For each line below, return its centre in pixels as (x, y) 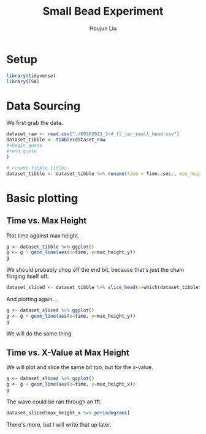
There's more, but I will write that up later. (59, 424)
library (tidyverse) (31, 76)
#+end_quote (21, 151)
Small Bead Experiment (103, 11)
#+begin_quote (25, 146)
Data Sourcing (44, 106)
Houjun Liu (103, 28)
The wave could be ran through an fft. (54, 402)
